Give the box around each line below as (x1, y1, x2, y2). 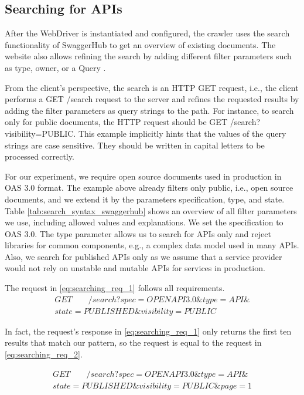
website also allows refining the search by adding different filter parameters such (5, 50, 292, 62)
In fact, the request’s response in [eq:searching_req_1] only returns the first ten (5, 325, 292, 337)
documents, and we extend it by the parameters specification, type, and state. (5, 193, 285, 205)
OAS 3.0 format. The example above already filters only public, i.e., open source (5, 181, 293, 194)
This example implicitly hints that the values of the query (78, 127, 286, 139)
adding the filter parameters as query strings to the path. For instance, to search (5, 104, 294, 116)
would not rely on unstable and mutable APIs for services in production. (5, 262, 265, 274)
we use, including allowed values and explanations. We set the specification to (5, 216, 283, 228)
